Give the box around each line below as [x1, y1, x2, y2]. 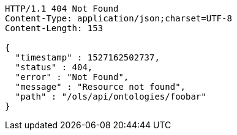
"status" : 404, [15, 62, 93, 72]
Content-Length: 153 [5, 23, 103, 33]
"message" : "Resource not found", [15, 82, 186, 92]
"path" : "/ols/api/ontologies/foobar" [15, 92, 206, 101]
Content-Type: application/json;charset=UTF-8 [5, 13, 232, 23]
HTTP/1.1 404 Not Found [5, 4, 119, 13]
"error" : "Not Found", [15, 72, 129, 82]
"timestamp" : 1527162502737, [15, 53, 160, 62]
